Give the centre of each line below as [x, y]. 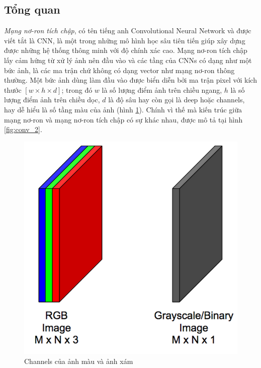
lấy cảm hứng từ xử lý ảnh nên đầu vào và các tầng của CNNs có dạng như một [128, 60]
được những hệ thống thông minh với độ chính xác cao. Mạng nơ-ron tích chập [126, 50]
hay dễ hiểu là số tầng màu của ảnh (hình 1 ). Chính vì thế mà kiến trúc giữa [123, 109]
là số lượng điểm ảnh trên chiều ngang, [162, 89]
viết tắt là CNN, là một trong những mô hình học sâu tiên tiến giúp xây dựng [125, 40]
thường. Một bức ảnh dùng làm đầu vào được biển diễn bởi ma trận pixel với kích [130, 80]
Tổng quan [32, 9]
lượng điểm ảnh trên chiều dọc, [52, 100]
